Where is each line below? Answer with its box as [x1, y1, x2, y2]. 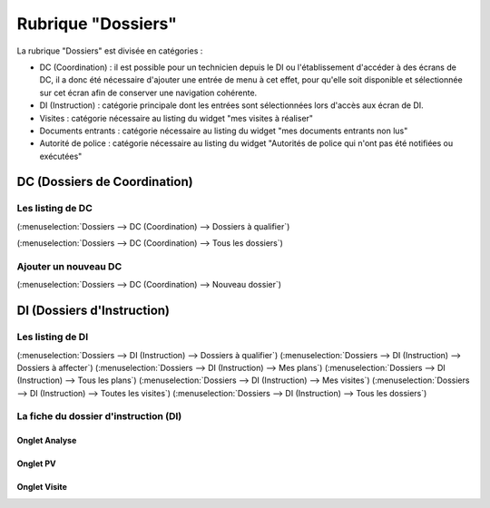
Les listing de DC [16, 202, 93, 215]
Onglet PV [16, 458, 56, 469]
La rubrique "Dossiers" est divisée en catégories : [16, 45, 203, 56]
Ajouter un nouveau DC [16, 259, 122, 272]
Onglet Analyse [16, 435, 77, 446]
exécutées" [39, 151, 83, 161]
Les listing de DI [16, 331, 89, 344]
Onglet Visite [16, 482, 68, 493]
